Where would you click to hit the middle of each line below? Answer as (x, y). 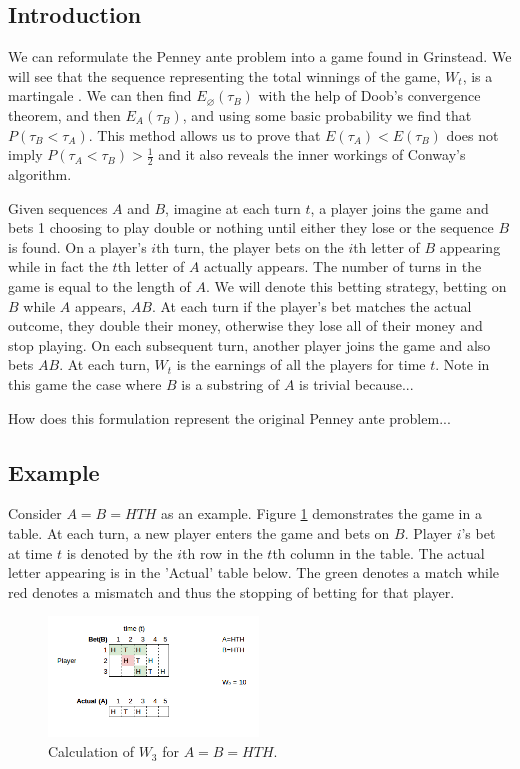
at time (30, 552)
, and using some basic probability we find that (327, 114)
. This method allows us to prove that (204, 134)
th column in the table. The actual (378, 552)
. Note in (462, 364)
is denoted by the (119, 552)
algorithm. (40, 174)
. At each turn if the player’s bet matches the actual (311, 305)
